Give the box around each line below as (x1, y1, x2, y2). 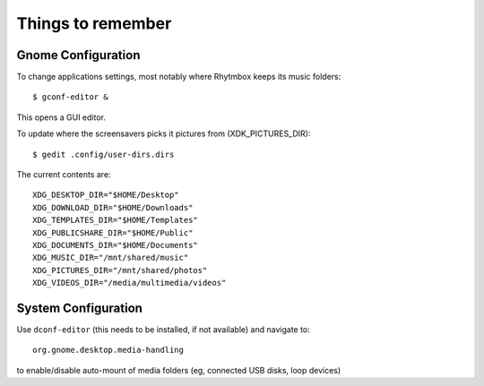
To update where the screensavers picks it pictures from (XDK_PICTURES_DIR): (16, 128, 311, 139)
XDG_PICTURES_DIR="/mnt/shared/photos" (32, 265, 208, 275)
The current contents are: (16, 169, 111, 180)
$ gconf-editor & (32, 92, 108, 102)
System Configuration (16, 300, 143, 315)
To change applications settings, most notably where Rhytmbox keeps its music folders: (16, 72, 341, 82)
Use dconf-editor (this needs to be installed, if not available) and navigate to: (16, 324, 311, 335)
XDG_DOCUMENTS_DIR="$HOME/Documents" (32, 240, 199, 250)
